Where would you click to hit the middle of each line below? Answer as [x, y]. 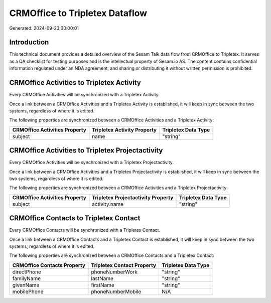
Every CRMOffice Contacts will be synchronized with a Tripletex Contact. [85, 230]
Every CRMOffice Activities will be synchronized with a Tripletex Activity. [85, 95]
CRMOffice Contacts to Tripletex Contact [75, 218]
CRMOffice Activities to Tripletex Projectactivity [86, 150]
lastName [102, 278]
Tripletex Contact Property [124, 265]
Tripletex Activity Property [124, 129]
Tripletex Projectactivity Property [133, 197]
